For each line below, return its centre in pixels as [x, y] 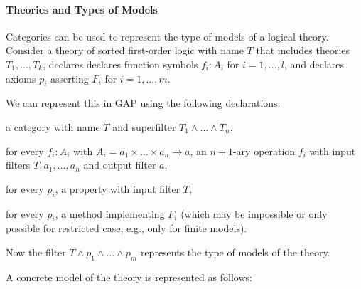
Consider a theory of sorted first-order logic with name [125, 50]
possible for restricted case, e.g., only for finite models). [126, 228]
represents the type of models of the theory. [235, 252]
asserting [70, 78]
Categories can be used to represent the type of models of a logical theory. [167, 36]
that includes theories [303, 50]
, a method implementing [110, 213]
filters [18, 165]
